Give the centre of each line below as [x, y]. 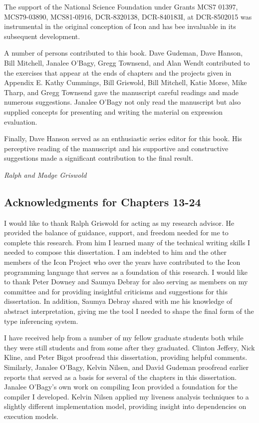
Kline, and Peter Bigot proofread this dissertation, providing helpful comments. [126, 357]
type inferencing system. [41, 321]
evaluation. [21, 121]
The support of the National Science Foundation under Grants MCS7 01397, [121, 7]
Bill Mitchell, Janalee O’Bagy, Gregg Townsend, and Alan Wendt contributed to [127, 62]
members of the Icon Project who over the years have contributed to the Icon [122, 262]
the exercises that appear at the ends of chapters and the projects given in [118, 72]
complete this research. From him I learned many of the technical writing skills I [127, 242]
